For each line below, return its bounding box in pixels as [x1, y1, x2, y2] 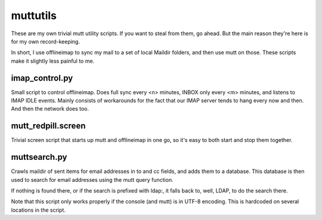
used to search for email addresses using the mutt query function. [11, 176, 174, 183]
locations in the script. [11, 206, 66, 213]
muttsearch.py [11, 152, 67, 162]
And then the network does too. [11, 105, 89, 113]
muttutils [11, 9, 57, 22]
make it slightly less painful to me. [11, 57, 95, 64]
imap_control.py [11, 73, 73, 83]
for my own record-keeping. [11, 38, 80, 45]
